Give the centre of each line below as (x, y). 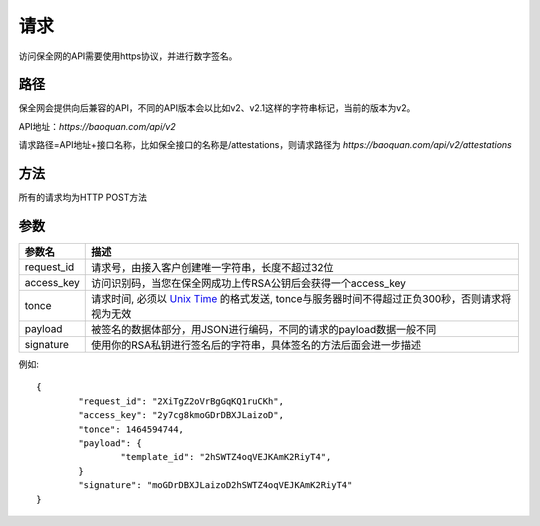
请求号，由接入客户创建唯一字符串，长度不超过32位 (212, 268)
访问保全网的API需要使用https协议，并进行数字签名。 (128, 56)
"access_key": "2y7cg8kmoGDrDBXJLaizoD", (181, 415)
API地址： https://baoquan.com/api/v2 (97, 126)
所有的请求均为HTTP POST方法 (82, 197)
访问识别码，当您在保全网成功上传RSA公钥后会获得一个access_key (248, 283)
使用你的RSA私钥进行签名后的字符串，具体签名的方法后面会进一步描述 (256, 345)
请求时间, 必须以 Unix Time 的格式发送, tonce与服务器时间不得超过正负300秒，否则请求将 (301, 299)
